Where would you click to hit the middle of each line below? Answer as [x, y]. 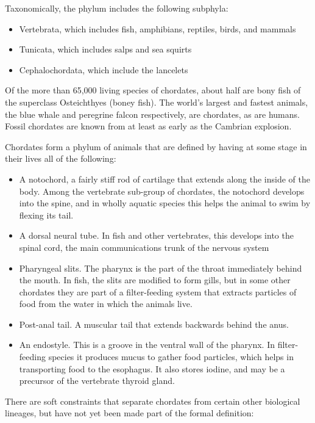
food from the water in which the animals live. [106, 304]
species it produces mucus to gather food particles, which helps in [171, 357]
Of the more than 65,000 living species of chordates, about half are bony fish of [153, 90]
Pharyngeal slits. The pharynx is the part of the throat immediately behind [161, 268]
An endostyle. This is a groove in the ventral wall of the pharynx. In [147, 345]
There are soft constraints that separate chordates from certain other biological [153, 401]
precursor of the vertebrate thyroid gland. [97, 381]
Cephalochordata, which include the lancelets [104, 69]
